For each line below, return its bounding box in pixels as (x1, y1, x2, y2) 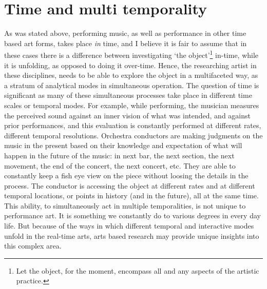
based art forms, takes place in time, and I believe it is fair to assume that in (4, 37, 247, 48)
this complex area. (4, 240, 62, 251)
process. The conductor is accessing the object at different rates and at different (4, 180, 255, 191)
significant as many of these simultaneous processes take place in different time (4, 90, 252, 100)
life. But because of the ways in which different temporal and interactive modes (4, 220, 254, 231)
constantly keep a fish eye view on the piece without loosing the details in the (4, 170, 249, 181)
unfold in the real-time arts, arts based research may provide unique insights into (4, 230, 259, 241)
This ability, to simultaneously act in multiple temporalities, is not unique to (4, 200, 246, 211)
